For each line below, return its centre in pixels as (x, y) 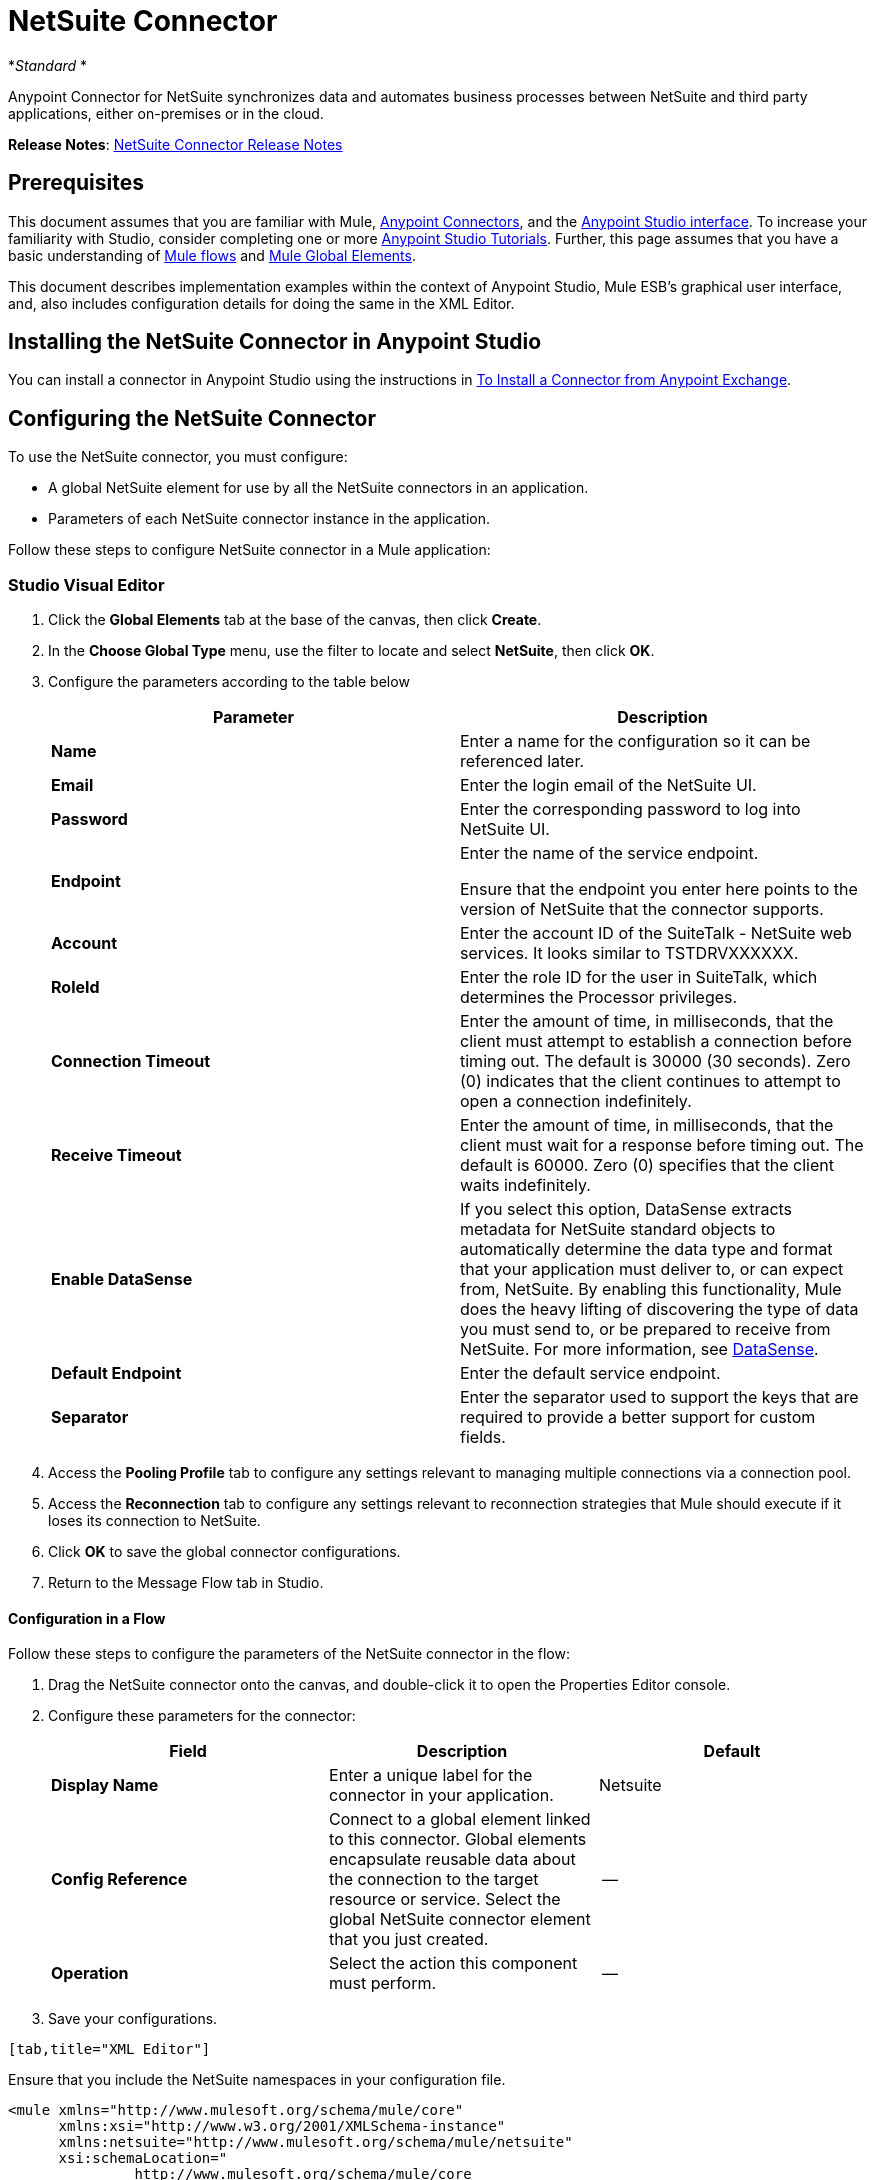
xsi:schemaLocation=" (143, 2158)
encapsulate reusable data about (452, 1859)
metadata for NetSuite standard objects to (618, 1229)
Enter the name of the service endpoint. (609, 853)
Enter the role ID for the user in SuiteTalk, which (639, 977)
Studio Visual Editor (86, 584)
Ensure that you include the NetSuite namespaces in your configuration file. (257, 2080)
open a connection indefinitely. (576, 1101)
